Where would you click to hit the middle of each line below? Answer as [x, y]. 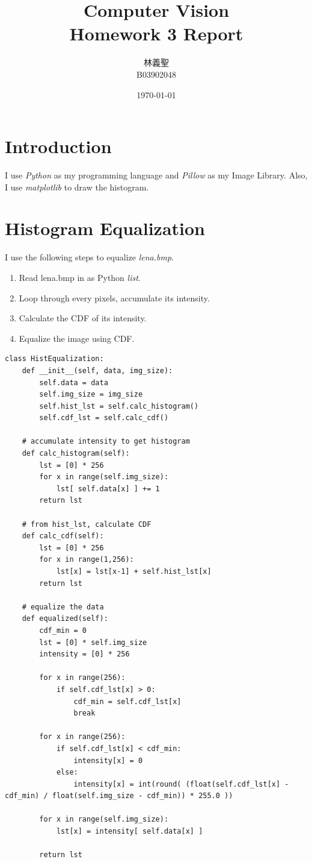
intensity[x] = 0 [108, 760]
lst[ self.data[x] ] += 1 [108, 489]
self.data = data [74, 382]
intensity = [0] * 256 [84, 654]
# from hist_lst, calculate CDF [87, 524]
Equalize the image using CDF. [77, 338]
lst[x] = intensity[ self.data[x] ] [130, 832]
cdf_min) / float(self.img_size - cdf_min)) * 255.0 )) [119, 796]
